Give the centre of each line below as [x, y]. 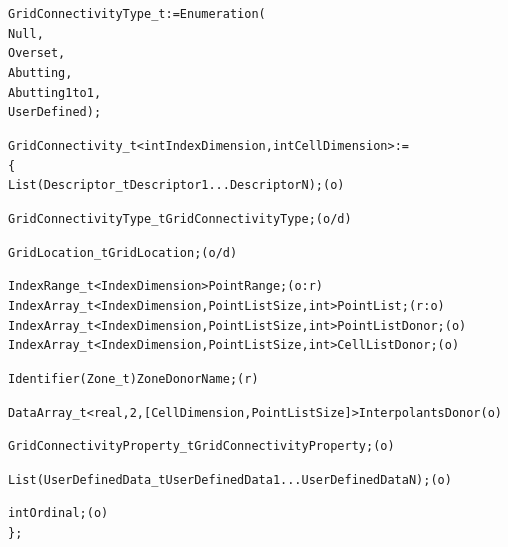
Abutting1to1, [55, 92]
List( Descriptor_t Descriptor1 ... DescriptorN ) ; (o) [176, 185]
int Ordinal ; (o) [58, 513]
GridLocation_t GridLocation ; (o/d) [123, 252]
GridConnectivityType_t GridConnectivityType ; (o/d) [180, 218]
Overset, [37, 53]
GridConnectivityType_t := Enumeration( [137, 14]
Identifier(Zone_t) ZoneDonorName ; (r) [133, 378]
